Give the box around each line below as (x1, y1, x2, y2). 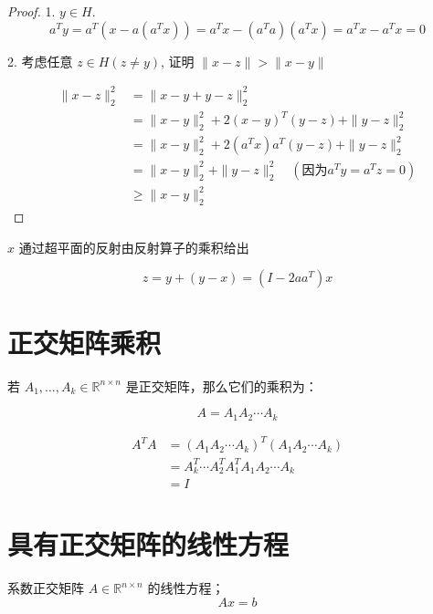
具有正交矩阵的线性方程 (7, 526, 290, 563)
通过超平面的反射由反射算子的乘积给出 (18, 237, 249, 256)
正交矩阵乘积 (7, 323, 162, 360)
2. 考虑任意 (7, 51, 73, 70)
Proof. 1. (7, 2, 56, 20)
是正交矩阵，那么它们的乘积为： (125, 376, 318, 395)
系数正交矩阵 (7, 578, 84, 598)
